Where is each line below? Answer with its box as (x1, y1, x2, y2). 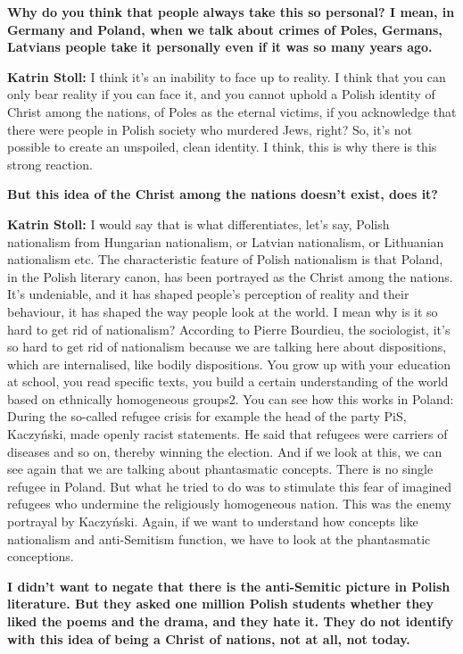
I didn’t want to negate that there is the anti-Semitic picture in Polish (7, 576, 451, 595)
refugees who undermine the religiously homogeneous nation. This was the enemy (7, 494, 451, 513)
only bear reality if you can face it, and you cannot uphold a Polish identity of (7, 85, 435, 103)
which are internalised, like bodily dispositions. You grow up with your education (7, 354, 451, 373)
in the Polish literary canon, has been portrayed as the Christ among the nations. (7, 267, 453, 286)
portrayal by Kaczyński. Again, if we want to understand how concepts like (7, 512, 418, 531)
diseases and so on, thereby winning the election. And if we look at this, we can (7, 442, 442, 460)
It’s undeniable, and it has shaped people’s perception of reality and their (7, 285, 409, 303)
